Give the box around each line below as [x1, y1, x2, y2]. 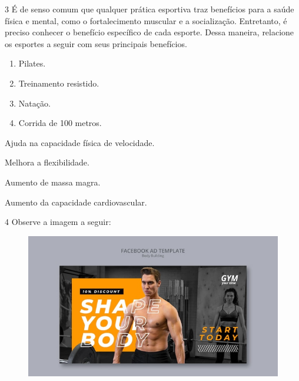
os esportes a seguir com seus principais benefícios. [5, 37, 187, 49]
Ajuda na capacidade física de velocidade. [5, 136, 155, 148]
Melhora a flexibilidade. [5, 156, 89, 168]
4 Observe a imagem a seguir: [5, 216, 111, 228]
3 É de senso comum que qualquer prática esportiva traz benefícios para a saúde [5, 3, 294, 15]
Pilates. [18, 57, 46, 69]
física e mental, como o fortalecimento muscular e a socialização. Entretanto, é [5, 14, 287, 26]
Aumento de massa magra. [5, 175, 101, 188]
